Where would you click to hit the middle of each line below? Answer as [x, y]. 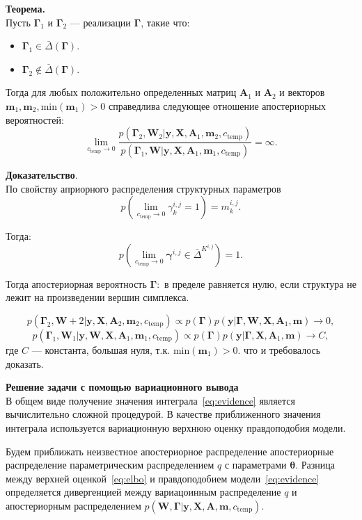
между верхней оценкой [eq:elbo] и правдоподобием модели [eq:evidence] [163, 478]
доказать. [25, 363]
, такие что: [165, 22]
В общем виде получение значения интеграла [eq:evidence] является [150, 400]
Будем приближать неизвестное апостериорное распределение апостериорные [170, 451]
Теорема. [25, 8]
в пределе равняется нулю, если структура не [260, 283]
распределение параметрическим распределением [110, 465]
